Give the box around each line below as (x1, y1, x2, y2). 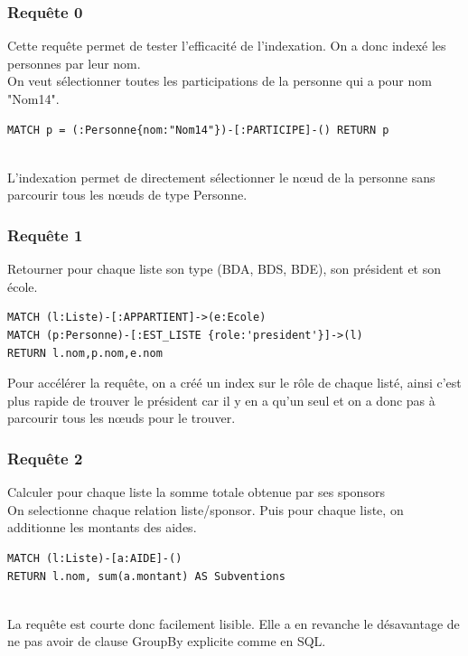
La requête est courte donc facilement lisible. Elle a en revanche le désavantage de (7, 614, 460, 633)
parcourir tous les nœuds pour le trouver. (7, 408, 236, 427)
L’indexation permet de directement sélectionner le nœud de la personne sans (7, 167, 435, 186)
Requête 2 (7, 446, 83, 469)
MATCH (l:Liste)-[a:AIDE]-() (7, 551, 183, 565)
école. (7, 276, 38, 295)
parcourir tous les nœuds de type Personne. (7, 185, 248, 204)
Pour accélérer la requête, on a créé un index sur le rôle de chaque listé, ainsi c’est (7, 373, 462, 392)
